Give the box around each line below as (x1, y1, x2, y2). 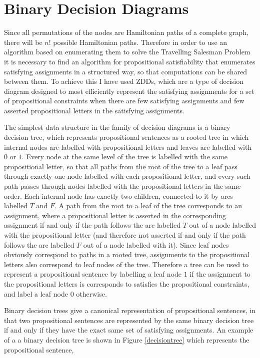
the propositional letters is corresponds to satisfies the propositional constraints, (4, 278, 249, 289)
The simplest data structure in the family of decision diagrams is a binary (4, 122, 230, 132)
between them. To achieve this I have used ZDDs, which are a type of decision (4, 76, 243, 86)
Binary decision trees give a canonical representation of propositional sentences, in (4, 305, 256, 316)
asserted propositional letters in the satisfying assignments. (4, 105, 184, 115)
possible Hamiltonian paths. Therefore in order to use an (53, 36, 227, 47)
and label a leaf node (4, 288, 68, 299)
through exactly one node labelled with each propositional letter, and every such (4, 171, 250, 181)
